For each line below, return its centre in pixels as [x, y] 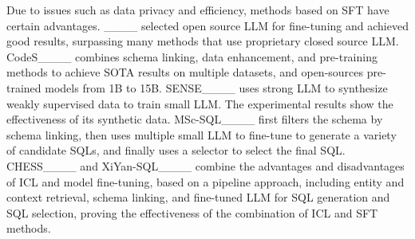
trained [24, 87]
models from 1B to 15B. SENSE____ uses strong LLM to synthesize [216, 87]
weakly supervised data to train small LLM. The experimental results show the [200, 103]
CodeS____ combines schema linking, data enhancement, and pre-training [192, 56]
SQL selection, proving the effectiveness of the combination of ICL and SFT [192, 212]
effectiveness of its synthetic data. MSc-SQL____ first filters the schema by [195, 119]
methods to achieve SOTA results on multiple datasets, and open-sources [185, 72]
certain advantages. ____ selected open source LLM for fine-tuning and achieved [207, 25]
